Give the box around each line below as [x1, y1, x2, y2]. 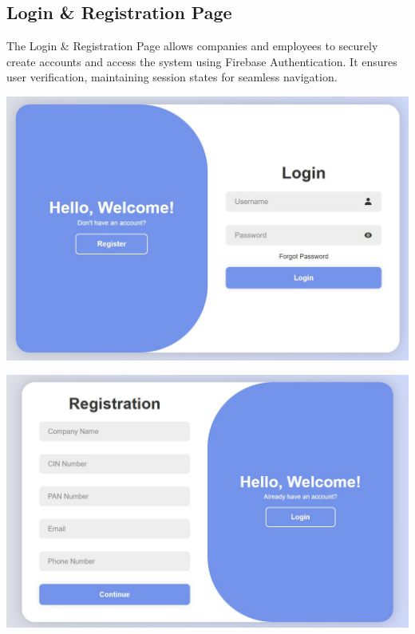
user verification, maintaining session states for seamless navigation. [6, 69, 338, 85]
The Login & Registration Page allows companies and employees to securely [6, 37, 378, 54]
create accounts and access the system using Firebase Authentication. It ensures [6, 53, 397, 69]
